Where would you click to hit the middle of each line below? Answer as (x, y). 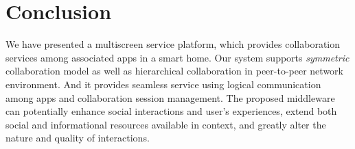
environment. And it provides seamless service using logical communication (163, 84)
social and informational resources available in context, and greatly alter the (166, 124)
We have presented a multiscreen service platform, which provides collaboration (173, 44)
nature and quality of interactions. (78, 138)
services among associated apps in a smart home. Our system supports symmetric (177, 57)
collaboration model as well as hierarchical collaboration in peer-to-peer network (174, 71)
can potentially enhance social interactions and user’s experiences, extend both (171, 111)
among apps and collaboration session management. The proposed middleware (170, 97)
